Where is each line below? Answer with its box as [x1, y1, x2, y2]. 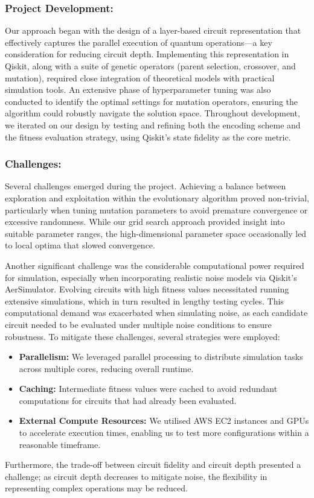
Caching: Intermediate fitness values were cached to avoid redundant [19, 382, 278, 395]
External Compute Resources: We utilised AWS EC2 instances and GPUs [19, 414, 309, 427]
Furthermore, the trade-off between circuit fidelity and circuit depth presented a [5, 458, 301, 471]
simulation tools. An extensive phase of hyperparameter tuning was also [5, 83, 271, 96]
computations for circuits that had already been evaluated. [19, 394, 237, 406]
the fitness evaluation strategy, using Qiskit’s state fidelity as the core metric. [5, 130, 291, 143]
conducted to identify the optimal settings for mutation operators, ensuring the [5, 95, 298, 107]
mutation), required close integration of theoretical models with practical [5, 71, 275, 84]
